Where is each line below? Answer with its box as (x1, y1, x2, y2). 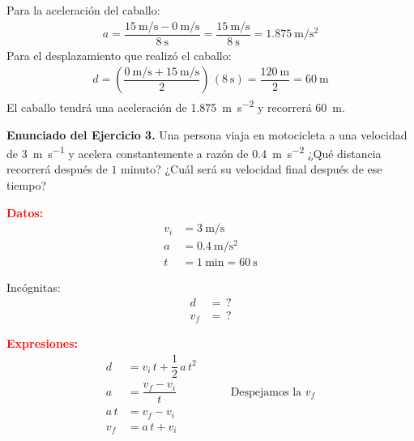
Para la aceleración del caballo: (6, 2, 160, 18)
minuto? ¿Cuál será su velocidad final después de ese (121, 161, 382, 178)
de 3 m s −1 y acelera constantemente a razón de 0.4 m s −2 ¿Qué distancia (6, 143, 382, 161)
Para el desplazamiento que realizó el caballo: (6, 46, 232, 63)
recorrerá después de (6, 161, 108, 178)
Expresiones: (6, 335, 79, 352)
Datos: (6, 203, 44, 220)
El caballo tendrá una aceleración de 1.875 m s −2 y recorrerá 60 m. (6, 96, 345, 115)
